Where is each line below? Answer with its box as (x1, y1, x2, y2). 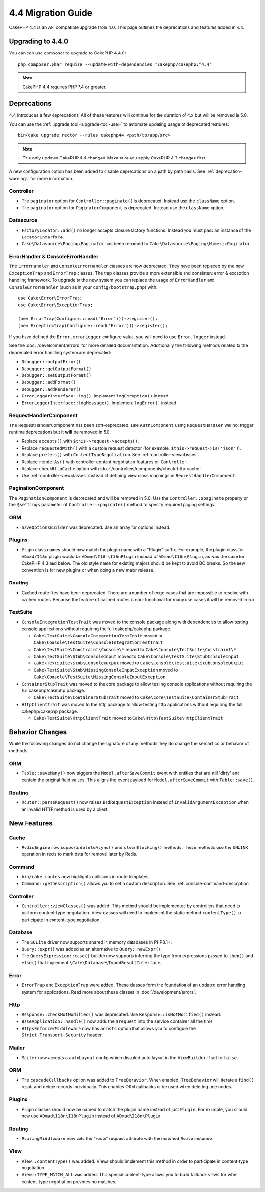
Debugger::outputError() (21, 359, 81, 365)
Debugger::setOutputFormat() (21, 372, 92, 378)
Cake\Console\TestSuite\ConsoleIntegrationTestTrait (33, 640, 163, 645)
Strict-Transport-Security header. (21, 1032, 103, 1038)
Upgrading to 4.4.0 (9, 37, 69, 46)
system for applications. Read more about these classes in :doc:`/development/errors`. (21, 989, 196, 995)
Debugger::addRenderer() (21, 386, 81, 392)
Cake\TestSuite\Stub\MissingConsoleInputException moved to (33, 667, 179, 673)
